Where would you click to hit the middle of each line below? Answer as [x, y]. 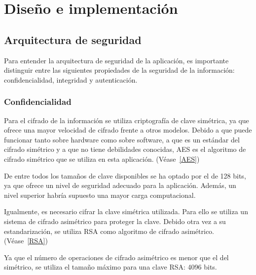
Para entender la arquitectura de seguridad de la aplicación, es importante [116, 60]
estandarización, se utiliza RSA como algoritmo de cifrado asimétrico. [109, 231]
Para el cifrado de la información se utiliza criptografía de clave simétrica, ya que [127, 120]
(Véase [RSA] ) [26, 241]
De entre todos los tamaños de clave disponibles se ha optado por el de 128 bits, [125, 175]
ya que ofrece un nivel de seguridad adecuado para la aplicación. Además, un [120, 185]
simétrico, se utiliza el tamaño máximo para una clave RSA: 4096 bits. [110, 267]
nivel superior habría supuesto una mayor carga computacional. [100, 195]
